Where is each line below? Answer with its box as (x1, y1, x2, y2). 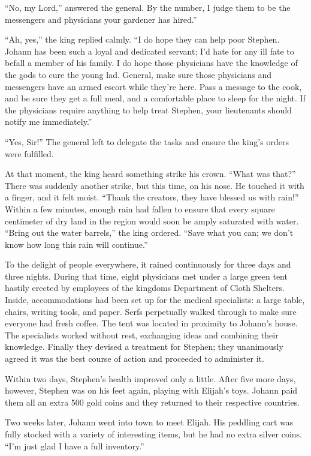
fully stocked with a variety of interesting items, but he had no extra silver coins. (5, 428, 302, 440)
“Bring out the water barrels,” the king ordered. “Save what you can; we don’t (5, 226, 294, 239)
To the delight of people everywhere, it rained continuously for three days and (5, 258, 291, 271)
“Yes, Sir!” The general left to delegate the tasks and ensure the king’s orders (5, 135, 289, 148)
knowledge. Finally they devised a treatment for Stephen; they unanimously (5, 340, 283, 353)
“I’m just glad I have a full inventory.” (5, 439, 144, 452)
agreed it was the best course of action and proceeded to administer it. (5, 352, 264, 365)
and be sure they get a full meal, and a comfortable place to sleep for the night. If (5, 92, 306, 104)
